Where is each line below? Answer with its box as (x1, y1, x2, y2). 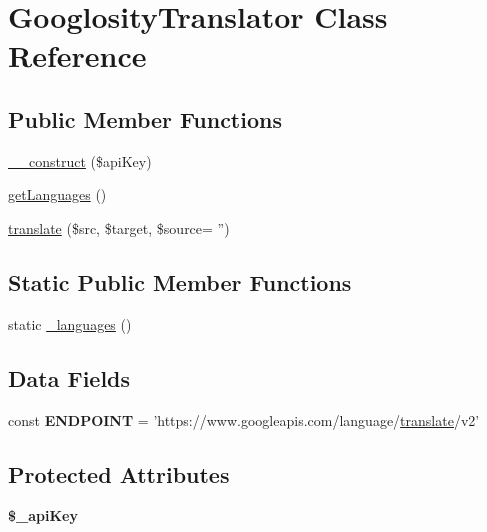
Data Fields (8, 362, 131, 393)
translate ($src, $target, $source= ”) (8, 217, 230, 238)
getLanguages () (8, 184, 107, 205)
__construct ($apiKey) (8, 150, 152, 171)
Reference (8, 35, 147, 76)
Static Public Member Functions (8, 266, 352, 297)
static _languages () (8, 313, 132, 334)
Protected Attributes (8, 458, 230, 489)
